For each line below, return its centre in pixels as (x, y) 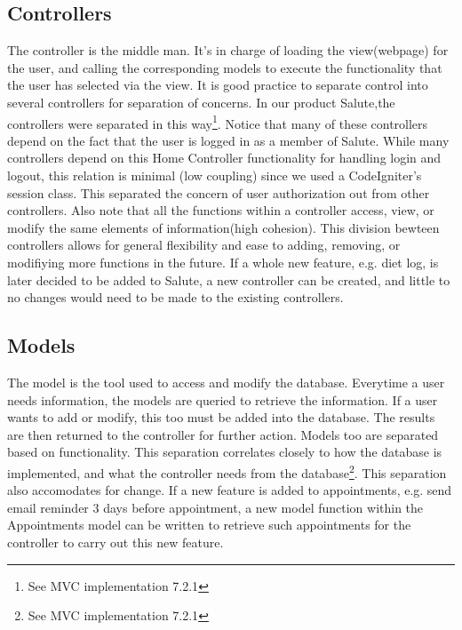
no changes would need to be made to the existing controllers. (175, 297)
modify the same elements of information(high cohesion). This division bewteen (223, 227)
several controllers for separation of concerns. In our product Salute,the (201, 102)
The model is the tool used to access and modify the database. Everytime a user (226, 382)
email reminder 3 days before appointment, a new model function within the (215, 507)
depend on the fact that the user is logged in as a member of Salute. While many (228, 140)
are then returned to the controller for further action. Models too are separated (223, 434)
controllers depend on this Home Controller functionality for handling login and (224, 158)
